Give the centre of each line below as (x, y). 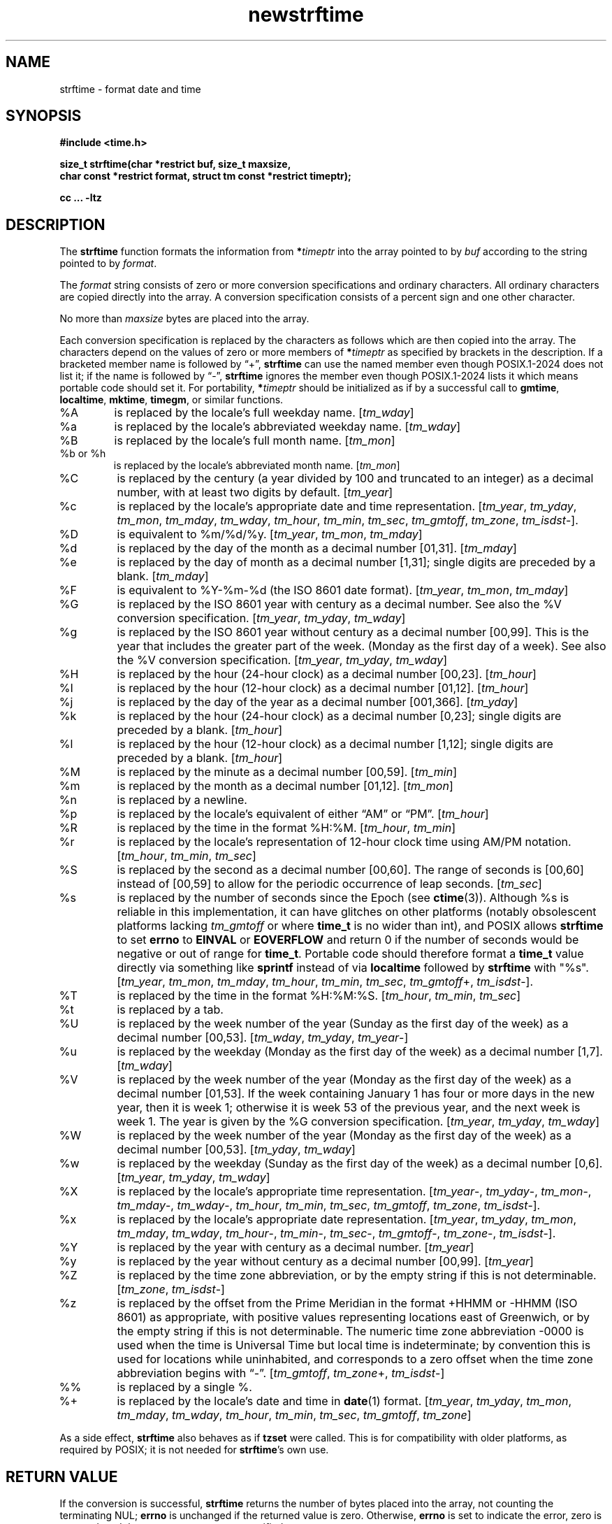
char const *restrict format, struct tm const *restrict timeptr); (205, 176)
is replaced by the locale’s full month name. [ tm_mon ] (255, 441)
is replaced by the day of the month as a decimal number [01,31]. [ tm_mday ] (317, 548)
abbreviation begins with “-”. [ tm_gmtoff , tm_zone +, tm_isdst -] (281, 1373)
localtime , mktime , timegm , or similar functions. (172, 400)
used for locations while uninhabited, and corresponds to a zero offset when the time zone (355, 1359)
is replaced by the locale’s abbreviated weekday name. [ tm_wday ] (287, 427)
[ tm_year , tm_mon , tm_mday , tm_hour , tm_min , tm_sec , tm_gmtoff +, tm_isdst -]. (325, 982)
